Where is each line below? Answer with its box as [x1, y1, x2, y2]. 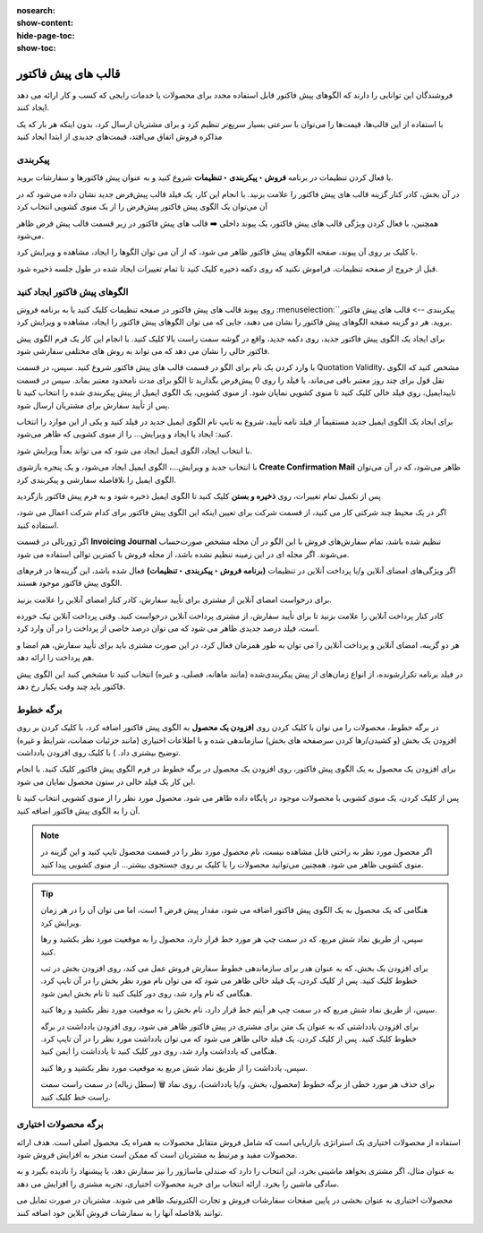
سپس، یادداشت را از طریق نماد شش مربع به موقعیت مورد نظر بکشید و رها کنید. [40, 1062, 309, 1073]
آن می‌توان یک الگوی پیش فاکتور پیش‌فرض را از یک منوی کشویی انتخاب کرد [16, 202, 268, 212]
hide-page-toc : [16, 30, 75, 40]
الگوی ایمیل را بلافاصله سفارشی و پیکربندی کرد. [16, 474, 176, 485]
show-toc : [16, 43, 56, 54]
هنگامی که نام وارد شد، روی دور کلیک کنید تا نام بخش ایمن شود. [40, 987, 253, 998]
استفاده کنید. [16, 520, 60, 530]
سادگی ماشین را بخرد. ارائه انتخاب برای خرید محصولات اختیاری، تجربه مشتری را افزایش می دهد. [16, 1178, 340, 1189]
